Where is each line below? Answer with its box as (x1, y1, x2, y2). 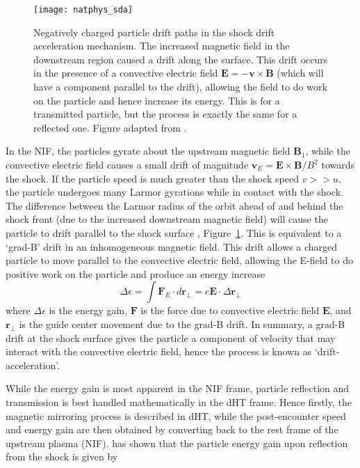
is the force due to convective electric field (140, 303, 320, 318)
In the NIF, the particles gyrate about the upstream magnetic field (6, 143, 291, 158)
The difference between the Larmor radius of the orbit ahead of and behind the (6, 198, 343, 212)
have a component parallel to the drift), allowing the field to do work (33, 79, 327, 94)
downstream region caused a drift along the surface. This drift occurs (33, 52, 328, 66)
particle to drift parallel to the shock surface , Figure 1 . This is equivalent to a (6, 225, 342, 240)
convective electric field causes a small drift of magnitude (6, 157, 249, 171)
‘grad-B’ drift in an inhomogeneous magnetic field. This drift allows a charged (6, 239, 337, 253)
